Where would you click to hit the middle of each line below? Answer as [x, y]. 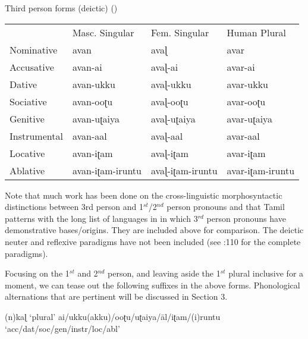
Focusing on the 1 [37, 273]
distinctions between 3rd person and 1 [74, 207]
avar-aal [243, 136]
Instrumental [36, 136]
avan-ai [87, 67]
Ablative [27, 170]
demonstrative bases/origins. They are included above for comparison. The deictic [154, 230]
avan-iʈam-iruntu [107, 170]
